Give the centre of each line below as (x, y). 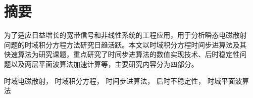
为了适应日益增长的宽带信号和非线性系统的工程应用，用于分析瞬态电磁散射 (125, 35)
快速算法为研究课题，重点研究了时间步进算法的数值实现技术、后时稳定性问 (125, 54)
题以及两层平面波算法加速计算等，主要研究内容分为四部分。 (101, 64)
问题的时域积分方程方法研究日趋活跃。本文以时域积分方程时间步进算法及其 (125, 44)
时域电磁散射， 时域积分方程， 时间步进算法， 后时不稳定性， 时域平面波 (123, 80)
